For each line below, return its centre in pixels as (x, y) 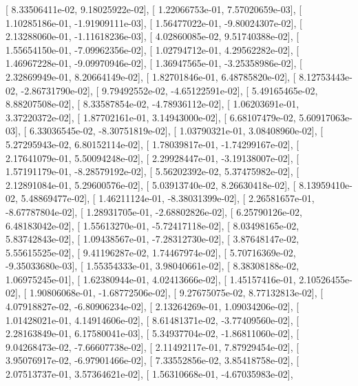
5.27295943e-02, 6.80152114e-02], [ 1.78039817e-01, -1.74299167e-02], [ (152, 144)
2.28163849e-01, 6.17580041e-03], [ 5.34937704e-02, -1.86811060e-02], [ (152, 333)
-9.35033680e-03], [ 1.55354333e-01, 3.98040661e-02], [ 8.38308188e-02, (152, 266)
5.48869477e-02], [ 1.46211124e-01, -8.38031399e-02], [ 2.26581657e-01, (168, 198)
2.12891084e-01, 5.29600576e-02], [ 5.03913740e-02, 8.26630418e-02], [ (151, 184)
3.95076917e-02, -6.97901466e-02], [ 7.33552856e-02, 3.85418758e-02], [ (152, 360)
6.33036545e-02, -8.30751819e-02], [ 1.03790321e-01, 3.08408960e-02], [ (176, 131)
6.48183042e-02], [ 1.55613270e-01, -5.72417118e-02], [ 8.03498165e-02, (152, 225)
